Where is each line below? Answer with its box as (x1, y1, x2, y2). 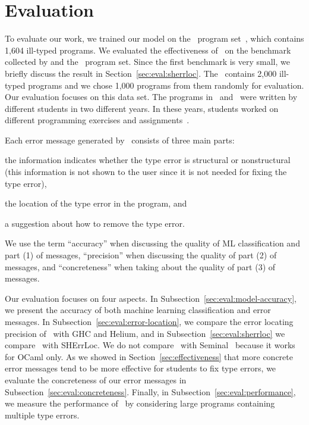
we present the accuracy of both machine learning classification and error (5, 304, 271, 316)
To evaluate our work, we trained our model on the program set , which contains (5, 32, 304, 45)
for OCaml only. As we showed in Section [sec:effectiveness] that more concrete (5, 350, 293, 362)
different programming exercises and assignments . (5, 114, 190, 126)
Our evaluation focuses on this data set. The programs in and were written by (5, 90, 298, 103)
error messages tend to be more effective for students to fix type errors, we (5, 362, 276, 374)
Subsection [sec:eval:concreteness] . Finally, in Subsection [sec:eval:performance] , (5, 385, 296, 398)
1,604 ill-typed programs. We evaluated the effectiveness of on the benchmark (5, 43, 291, 56)
